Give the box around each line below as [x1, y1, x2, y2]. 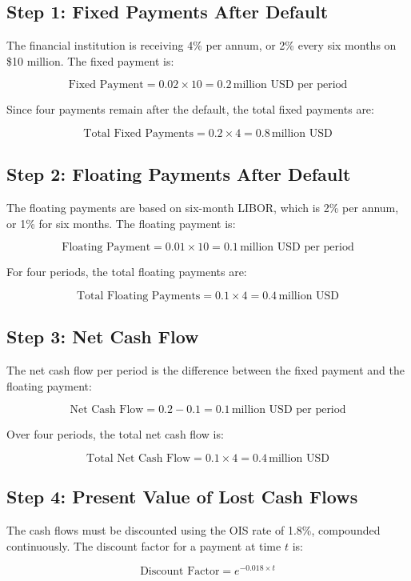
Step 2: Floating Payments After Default [6, 162, 351, 186]
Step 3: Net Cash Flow [6, 324, 199, 349]
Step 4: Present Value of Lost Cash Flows [6, 484, 358, 509]
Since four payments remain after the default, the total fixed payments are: [6, 101, 374, 118]
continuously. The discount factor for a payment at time [6, 537, 281, 554]
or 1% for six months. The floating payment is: [6, 214, 236, 231]
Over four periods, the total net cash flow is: [6, 426, 224, 443]
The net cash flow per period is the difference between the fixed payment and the [6, 362, 405, 379]
